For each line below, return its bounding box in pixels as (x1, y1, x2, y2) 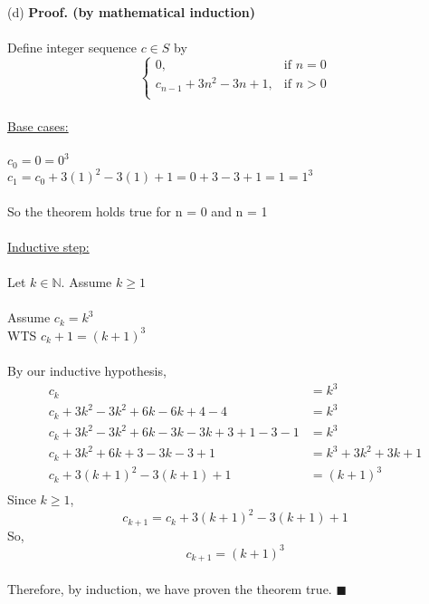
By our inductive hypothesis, (7, 361, 167, 380)
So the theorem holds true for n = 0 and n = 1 (7, 201, 268, 220)
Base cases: (7, 116, 69, 135)
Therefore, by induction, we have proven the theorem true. (7, 579, 332, 598)
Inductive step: (7, 236, 90, 255)
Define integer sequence (7, 38, 138, 57)
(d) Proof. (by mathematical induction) (7, 3, 255, 21)
